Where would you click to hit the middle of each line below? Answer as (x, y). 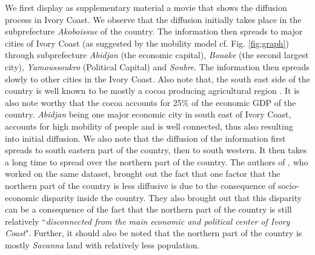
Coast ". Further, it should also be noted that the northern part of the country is (154, 233)
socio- (288, 185)
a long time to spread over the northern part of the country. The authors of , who (157, 161)
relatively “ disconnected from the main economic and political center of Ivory (148, 221)
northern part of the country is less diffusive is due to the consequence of (140, 185)
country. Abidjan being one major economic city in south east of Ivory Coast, (148, 114)
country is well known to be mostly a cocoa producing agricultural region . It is (152, 91)
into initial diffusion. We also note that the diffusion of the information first (145, 138)
